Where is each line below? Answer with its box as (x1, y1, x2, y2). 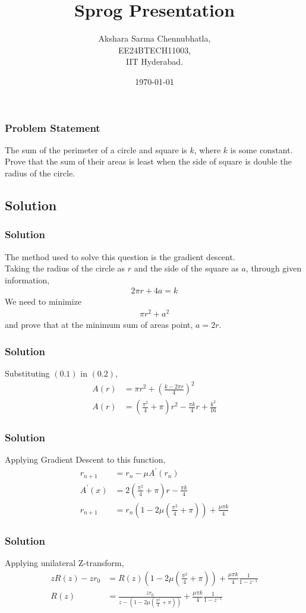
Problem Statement (5, 120, 100, 135)
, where (194, 143, 221, 156)
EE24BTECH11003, (118, 43, 191, 56)
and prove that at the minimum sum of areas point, (5, 318, 193, 331)
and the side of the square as (134, 262, 239, 274)
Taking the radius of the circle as (5, 262, 125, 274)
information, (5, 273, 50, 286)
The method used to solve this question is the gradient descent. (5, 250, 235, 263)
